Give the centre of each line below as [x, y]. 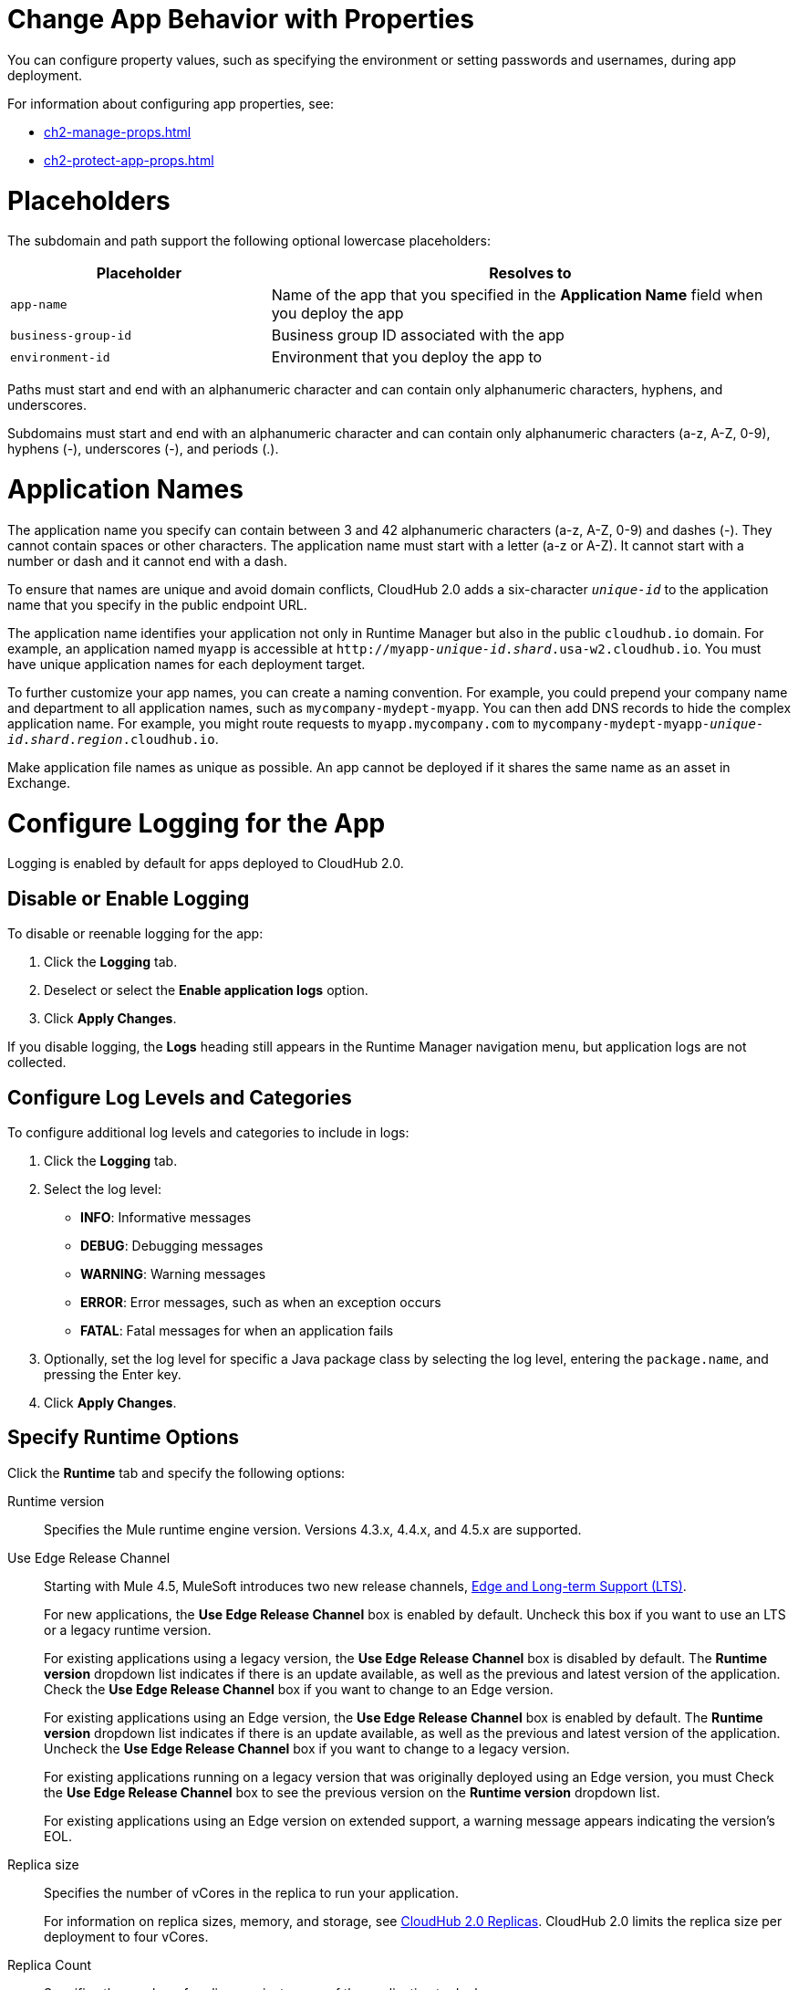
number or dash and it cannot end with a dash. [147, 560]
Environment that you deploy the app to [407, 357]
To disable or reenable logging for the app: [135, 934]
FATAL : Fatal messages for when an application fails [237, 1330]
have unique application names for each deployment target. [187, 664]
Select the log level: [103, 1189]
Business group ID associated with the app [418, 335]
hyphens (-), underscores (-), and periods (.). [143, 449]
